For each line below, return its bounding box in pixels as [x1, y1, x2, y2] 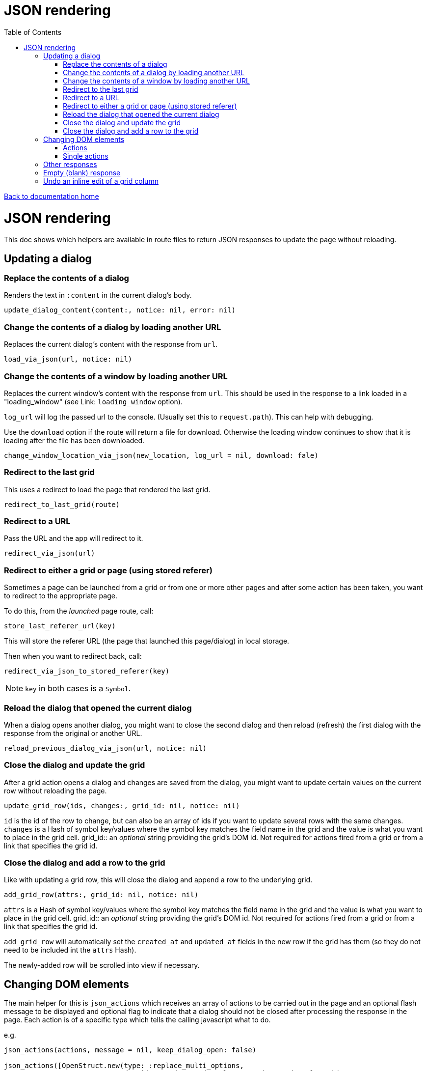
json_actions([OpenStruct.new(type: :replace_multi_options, [4, 1062, 244, 1070]
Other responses [43, 160, 97, 169]
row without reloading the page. [4, 786, 107, 795]
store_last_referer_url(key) [4, 622, 116, 630]
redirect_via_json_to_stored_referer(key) [4, 667, 170, 676]
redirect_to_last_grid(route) [4, 500, 120, 508]
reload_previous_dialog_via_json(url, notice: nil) [4, 744, 207, 752]
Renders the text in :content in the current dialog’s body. [4, 291, 192, 300]
